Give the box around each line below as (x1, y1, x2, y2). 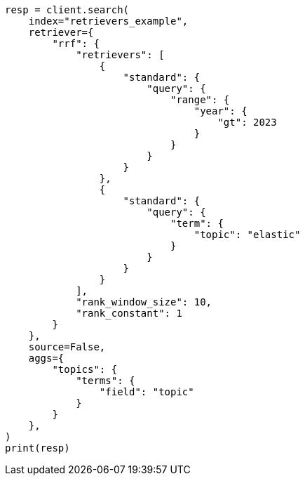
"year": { (194, 105, 248, 117)
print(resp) (5, 442, 70, 454)
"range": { (170, 94, 230, 105)
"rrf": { (52, 38, 100, 49)
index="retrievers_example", (28, 15, 189, 27)
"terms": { (76, 375, 135, 386)
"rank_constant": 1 (76, 308, 182, 319)
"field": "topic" (99, 386, 194, 397)
